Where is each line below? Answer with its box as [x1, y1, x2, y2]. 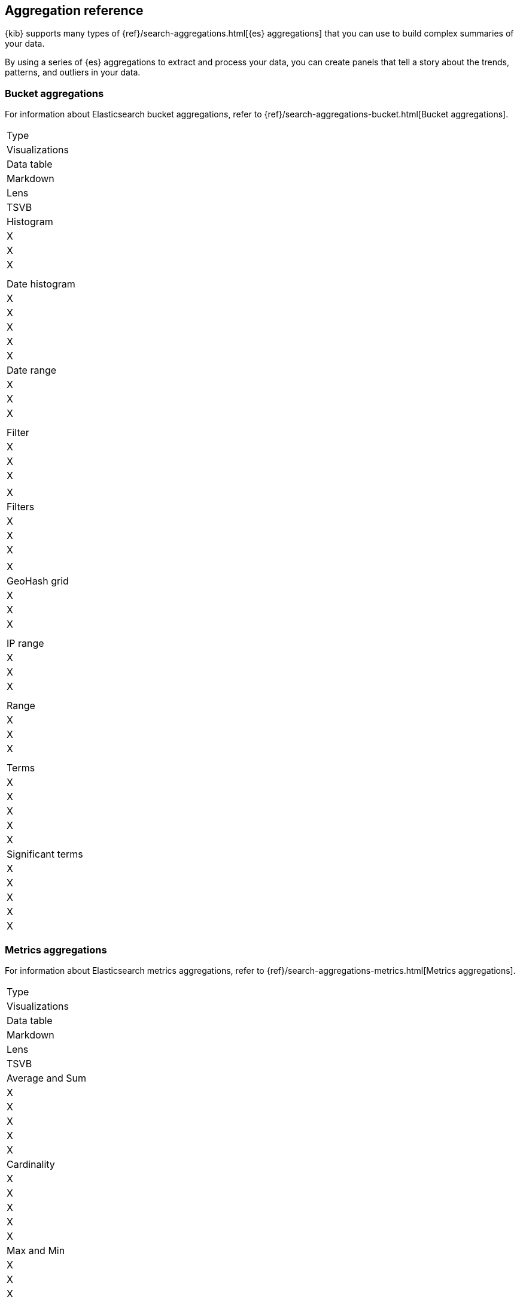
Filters [7, 501, 35, 513]
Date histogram [7, 278, 75, 290]
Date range [7, 364, 57, 377]
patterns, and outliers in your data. [5, 67, 141, 78]
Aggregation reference [5, 3, 144, 18]
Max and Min [7, 1244, 65, 1256]
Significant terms [7, 848, 83, 861]
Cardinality [7, 1158, 55, 1170]
